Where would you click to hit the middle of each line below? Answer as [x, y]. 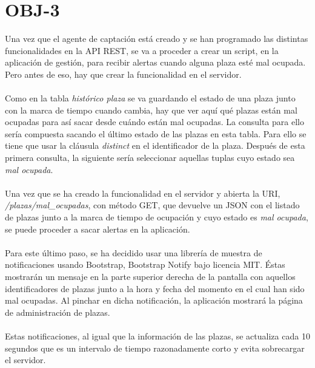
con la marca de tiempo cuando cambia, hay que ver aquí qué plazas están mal [151, 110]
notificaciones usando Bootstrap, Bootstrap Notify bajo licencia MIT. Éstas [145, 264]
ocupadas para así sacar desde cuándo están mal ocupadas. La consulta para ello [154, 122]
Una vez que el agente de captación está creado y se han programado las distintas [157, 39]
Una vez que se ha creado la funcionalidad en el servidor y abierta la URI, [143, 193]
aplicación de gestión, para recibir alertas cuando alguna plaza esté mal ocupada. [155, 62]
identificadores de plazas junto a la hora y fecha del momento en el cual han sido [155, 288]
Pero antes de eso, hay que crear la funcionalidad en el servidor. [123, 74]
